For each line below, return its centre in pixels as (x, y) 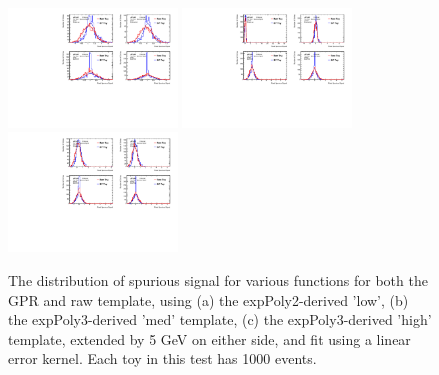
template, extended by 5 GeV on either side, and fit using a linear (209, 338)
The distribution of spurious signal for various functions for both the (218, 279)
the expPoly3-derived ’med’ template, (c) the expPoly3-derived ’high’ (220, 319)
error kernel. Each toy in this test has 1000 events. (162, 358)
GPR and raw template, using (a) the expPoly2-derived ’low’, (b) (208, 299)
